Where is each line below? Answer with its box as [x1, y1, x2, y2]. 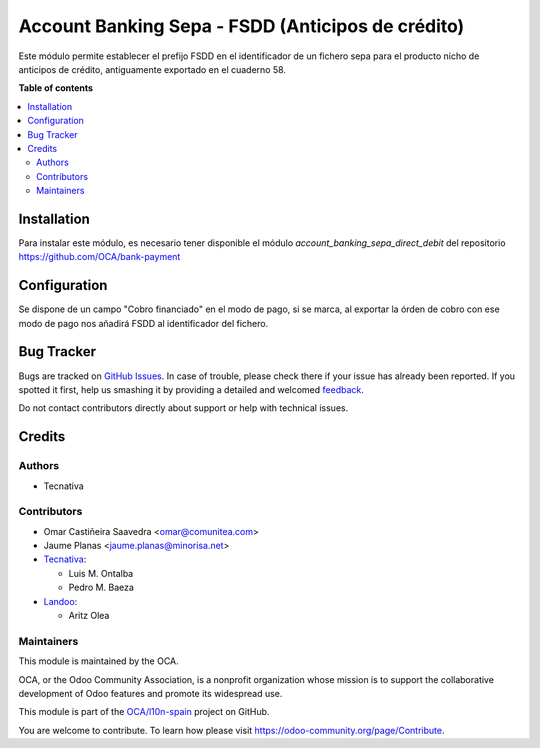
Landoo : [43, 595, 78, 607]
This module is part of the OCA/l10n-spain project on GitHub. [18, 706, 270, 718]
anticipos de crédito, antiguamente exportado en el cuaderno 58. [18, 63, 287, 75]
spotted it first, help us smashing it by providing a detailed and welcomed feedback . [18, 383, 365, 395]
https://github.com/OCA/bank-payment [18, 251, 181, 263]
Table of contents [18, 82, 94, 94]
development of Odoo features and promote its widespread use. [18, 687, 283, 699]
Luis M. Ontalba [68, 567, 134, 579]
